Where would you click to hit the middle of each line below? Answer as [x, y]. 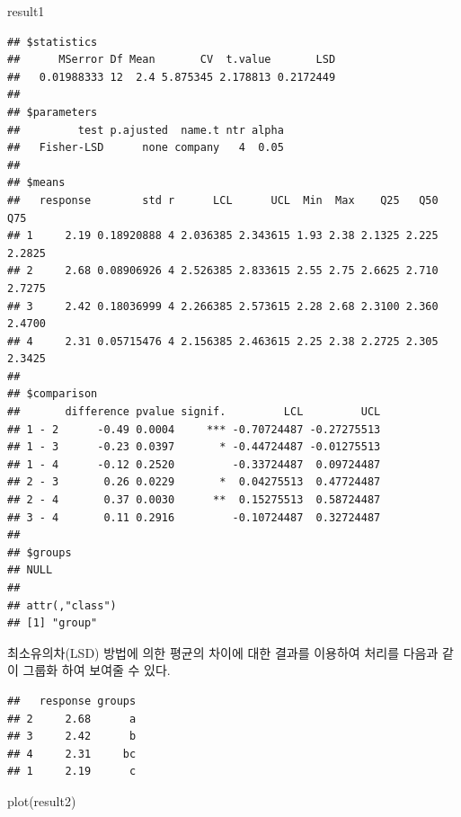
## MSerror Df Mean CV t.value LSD [172, 60]
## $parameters [53, 112]
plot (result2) [42, 800]
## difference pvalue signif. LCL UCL [194, 412]
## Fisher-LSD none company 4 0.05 [146, 148]
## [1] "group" [53, 623]
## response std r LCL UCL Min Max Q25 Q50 [223, 200]
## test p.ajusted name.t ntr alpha [146, 130]
